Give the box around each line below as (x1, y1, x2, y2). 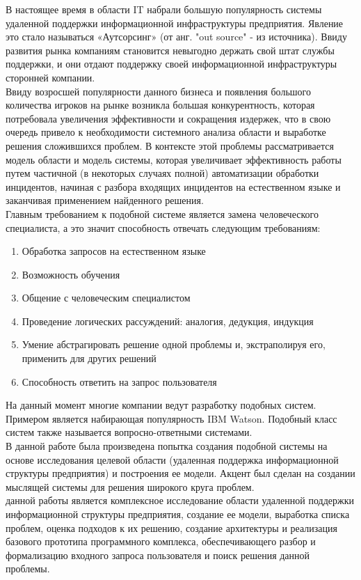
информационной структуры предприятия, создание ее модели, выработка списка (6, 507, 350, 521)
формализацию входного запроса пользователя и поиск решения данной (6, 547, 310, 562)
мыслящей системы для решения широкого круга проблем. (6, 479, 255, 494)
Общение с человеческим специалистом (22, 290, 191, 305)
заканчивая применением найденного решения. (6, 193, 204, 207)
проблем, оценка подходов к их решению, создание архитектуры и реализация (6, 520, 337, 535)
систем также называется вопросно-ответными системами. (6, 425, 252, 439)
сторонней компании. (6, 70, 95, 84)
